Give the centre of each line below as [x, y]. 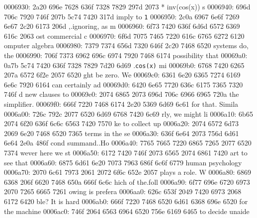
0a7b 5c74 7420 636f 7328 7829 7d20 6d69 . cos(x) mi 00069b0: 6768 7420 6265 [124, 65]
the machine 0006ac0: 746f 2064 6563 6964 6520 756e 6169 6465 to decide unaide [127, 211]
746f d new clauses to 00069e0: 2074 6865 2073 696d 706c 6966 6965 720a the [122, 94]
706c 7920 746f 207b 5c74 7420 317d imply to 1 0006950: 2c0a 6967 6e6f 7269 [122, 16]
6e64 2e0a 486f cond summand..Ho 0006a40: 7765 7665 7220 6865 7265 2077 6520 [128, 143]
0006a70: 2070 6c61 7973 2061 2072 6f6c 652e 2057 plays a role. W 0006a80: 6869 [128, 172]
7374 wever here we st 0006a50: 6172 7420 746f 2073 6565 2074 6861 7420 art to [126, 153]
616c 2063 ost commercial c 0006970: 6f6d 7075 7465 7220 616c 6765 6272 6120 [124, 36]
